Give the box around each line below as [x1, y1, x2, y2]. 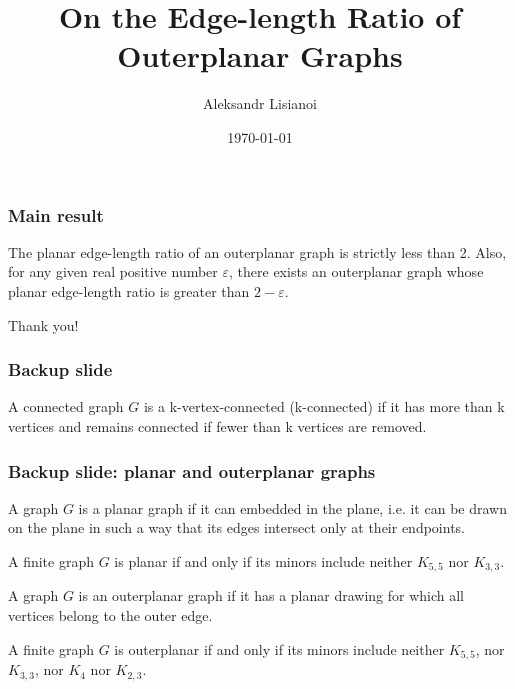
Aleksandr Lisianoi [203, 93, 317, 114]
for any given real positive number [8, 261, 218, 282]
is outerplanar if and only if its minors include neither [114, 638, 445, 659]
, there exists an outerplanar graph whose [229, 261, 484, 282]
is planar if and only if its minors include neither [114, 550, 413, 571]
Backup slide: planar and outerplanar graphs [8, 458, 376, 483]
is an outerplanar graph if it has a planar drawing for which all [78, 585, 465, 606]
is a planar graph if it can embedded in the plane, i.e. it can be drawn [78, 497, 507, 518]
